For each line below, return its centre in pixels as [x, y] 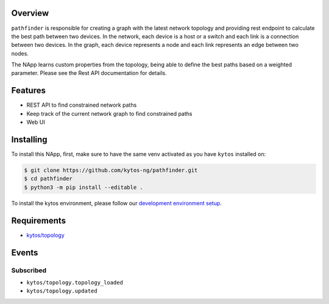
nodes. [20, 53]
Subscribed [29, 270]
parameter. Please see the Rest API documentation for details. [89, 73]
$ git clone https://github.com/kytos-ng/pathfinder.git [111, 170]
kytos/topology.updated [62, 291]
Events [25, 253]
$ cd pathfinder [48, 179]
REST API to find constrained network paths [82, 105]
